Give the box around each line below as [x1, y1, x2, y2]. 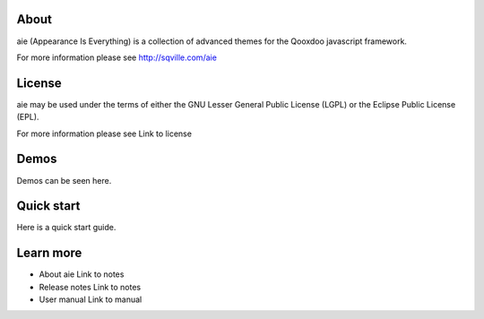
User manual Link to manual [39, 294, 143, 305]
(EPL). [16, 112, 39, 123]
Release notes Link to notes [39, 281, 142, 292]
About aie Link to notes [39, 269, 125, 280]
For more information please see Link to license [16, 128, 193, 139]
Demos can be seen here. [16, 175, 112, 185]
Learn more [16, 246, 82, 261]
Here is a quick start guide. [16, 222, 117, 233]
